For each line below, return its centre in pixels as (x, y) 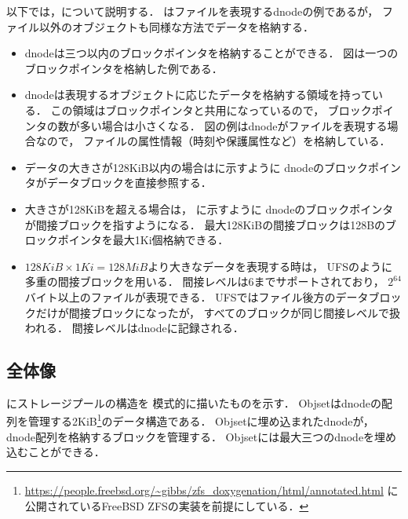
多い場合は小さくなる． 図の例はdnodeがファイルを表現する (233, 125)
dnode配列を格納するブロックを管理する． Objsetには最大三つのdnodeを (191, 436)
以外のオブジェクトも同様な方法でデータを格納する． (176, 26)
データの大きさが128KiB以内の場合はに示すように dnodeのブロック (197, 167)
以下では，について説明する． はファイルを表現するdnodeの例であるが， (193, 11)
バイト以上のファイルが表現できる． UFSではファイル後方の (180, 296)
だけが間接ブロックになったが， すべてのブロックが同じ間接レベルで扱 (218, 312)
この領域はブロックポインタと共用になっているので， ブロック (211, 110)
